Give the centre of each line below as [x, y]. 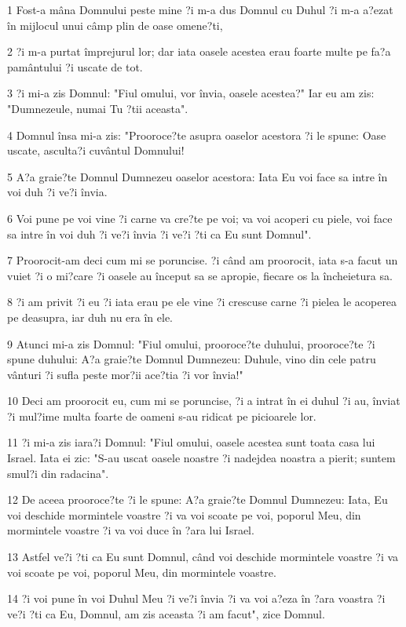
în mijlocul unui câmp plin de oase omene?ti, [115, 25]
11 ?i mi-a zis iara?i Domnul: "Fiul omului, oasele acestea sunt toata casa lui [191, 442]
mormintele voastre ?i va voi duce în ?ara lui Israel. [131, 530]
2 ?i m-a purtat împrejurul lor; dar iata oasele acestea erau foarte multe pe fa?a [199, 51]
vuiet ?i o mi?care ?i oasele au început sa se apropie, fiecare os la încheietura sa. [200, 275]
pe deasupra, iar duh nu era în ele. [90, 317]
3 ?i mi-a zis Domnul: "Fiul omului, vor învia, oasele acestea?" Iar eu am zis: [191, 93]
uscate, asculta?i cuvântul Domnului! [96, 150]
